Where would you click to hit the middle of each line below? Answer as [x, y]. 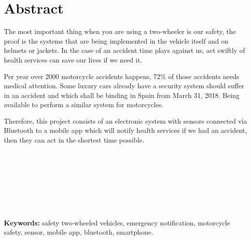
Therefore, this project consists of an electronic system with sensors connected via [125, 120]
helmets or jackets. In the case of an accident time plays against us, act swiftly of [125, 50]
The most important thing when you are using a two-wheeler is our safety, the [120, 31]
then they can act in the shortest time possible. [74, 140]
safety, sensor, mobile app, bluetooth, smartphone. [79, 232]
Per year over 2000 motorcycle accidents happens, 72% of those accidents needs [122, 76]
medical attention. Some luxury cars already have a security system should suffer [124, 86]
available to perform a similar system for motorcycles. [84, 104]
